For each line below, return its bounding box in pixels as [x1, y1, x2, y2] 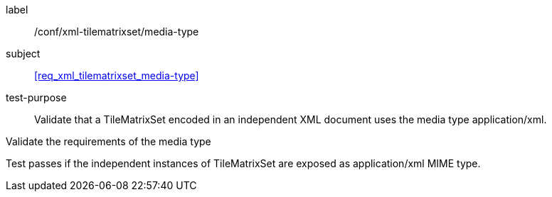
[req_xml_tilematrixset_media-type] [34, 69, 199, 81]
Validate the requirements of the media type [6, 135, 211, 147]
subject [6, 47, 41, 60]
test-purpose [6, 91, 67, 103]
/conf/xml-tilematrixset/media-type [34, 26, 199, 38]
